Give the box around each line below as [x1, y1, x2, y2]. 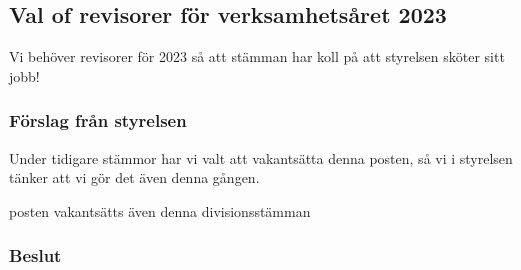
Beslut [9, 243, 62, 268]
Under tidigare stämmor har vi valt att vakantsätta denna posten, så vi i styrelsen [9, 147, 513, 168]
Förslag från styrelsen [9, 108, 187, 133]
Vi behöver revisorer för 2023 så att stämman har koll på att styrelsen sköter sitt [9, 46, 505, 67]
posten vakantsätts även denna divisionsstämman [9, 200, 311, 221]
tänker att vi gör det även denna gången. [9, 167, 260, 188]
